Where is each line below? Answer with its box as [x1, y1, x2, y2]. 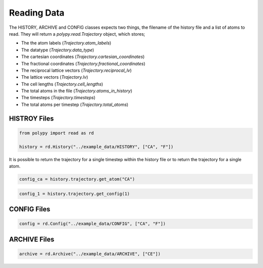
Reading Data [9, 7, 65, 18]
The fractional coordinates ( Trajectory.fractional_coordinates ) [21, 61, 146, 66]
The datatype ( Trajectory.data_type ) [21, 47, 94, 53]
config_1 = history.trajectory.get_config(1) [19, 191, 130, 196]
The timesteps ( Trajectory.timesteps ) [21, 95, 96, 101]
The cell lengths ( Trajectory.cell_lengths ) [21, 81, 103, 87]
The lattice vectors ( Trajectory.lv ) [21, 74, 89, 80]
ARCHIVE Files [9, 235, 55, 244]
